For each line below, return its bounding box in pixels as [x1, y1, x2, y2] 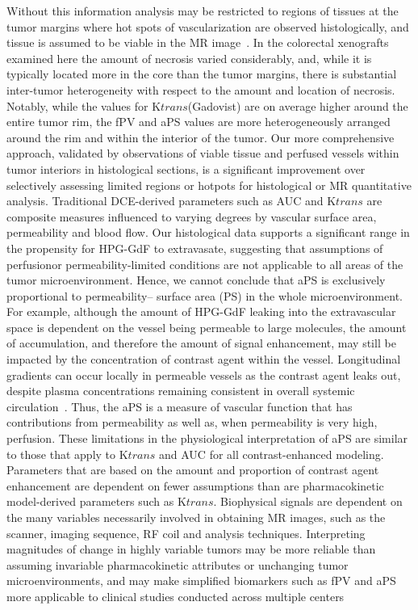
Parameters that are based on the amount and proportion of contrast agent [6, 461, 379, 478]
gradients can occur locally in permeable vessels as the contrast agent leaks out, [6, 366, 401, 383]
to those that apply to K [6, 445, 128, 462]
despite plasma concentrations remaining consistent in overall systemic [6, 382, 355, 399]
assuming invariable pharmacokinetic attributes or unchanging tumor [6, 556, 349, 573]
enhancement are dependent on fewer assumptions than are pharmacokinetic [6, 477, 384, 494]
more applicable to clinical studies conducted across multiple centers [6, 587, 345, 604]
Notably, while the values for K [6, 97, 161, 114]
